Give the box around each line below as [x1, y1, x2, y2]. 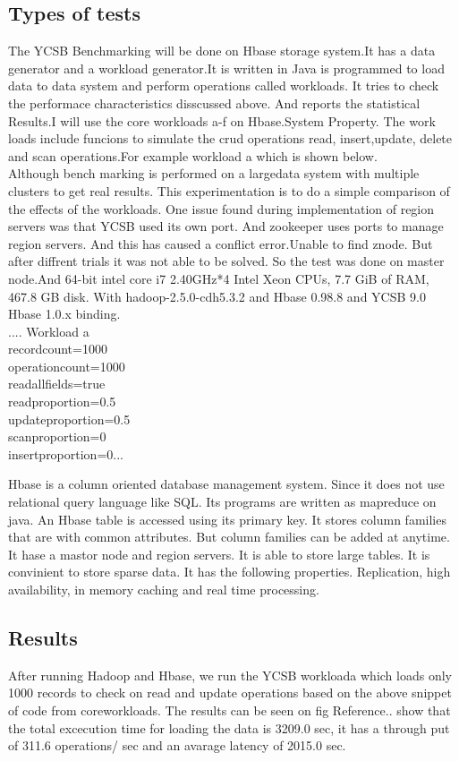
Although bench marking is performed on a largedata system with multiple [8, 164, 420, 183]
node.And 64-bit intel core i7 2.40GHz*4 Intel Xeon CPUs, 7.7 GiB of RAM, [8, 269, 429, 287]
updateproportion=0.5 [8, 409, 131, 428]
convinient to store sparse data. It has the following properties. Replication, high [8, 562, 451, 581]
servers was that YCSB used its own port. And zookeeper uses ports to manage [8, 217, 444, 235]
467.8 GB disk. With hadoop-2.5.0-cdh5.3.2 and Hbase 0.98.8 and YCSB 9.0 [8, 286, 426, 305]
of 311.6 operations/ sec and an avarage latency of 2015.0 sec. [8, 736, 346, 755]
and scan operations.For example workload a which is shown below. [8, 146, 378, 165]
